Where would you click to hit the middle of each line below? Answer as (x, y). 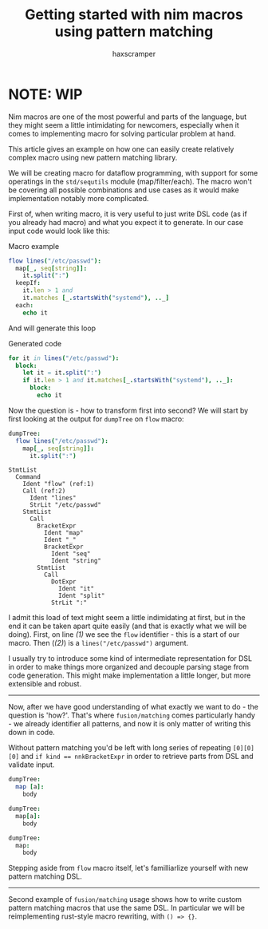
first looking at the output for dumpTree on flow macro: (97, 419)
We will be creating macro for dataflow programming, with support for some (133, 172)
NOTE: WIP (45, 94)
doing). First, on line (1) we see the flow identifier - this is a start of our (124, 634)
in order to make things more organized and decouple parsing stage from (129, 667)
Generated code (35, 343)
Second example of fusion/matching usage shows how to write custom (125, 899)
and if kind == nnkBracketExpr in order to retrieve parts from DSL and (137, 757)
